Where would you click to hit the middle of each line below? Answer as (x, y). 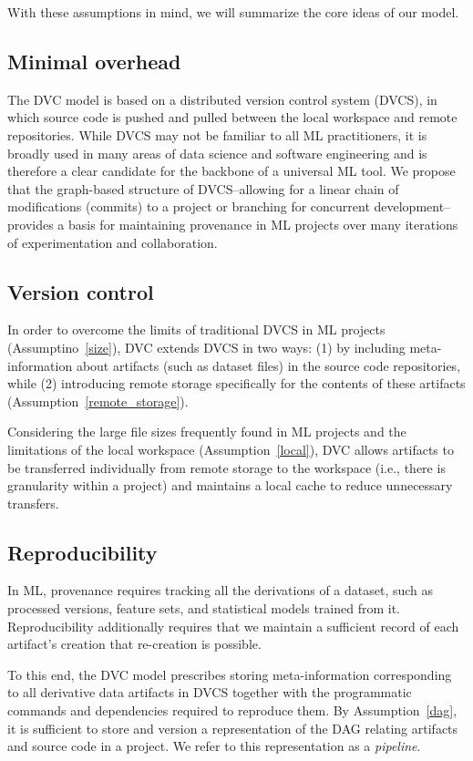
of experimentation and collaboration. (113, 242)
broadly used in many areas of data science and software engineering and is (217, 153)
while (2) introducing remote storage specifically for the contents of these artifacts (236, 383)
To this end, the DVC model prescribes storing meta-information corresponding (230, 674)
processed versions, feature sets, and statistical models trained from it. (204, 608)
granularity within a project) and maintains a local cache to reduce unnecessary (230, 485)
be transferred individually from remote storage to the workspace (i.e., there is (226, 467)
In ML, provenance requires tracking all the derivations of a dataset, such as (221, 590)
